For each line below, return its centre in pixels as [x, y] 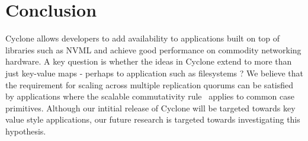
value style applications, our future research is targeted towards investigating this [153, 119]
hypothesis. [26, 131]
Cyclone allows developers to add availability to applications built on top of [143, 38]
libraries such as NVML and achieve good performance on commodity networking [153, 49]
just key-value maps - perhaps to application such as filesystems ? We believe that [155, 73]
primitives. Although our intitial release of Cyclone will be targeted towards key [150, 108]
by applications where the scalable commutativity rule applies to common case [150, 96]
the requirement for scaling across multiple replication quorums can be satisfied [150, 84]
